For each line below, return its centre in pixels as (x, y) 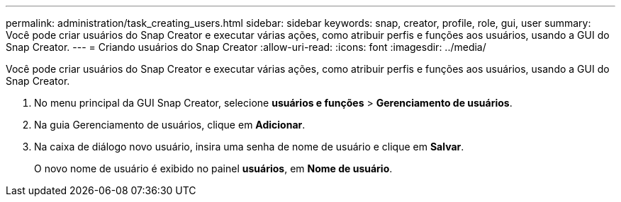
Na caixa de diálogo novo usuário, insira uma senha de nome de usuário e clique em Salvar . (249, 147)
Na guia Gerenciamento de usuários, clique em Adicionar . (170, 125)
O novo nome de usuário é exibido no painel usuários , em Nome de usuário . (213, 168)
